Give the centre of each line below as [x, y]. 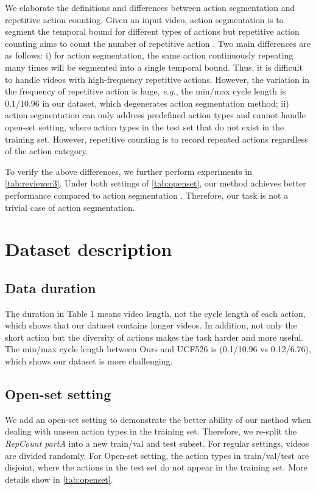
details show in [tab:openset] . [59, 479]
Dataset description [89, 249]
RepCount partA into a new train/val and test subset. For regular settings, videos [157, 443]
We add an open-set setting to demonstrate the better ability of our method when [158, 419]
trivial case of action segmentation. [70, 207]
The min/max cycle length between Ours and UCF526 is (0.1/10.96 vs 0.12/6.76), [158, 349]
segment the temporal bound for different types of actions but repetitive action [152, 31]
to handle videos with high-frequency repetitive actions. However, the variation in [157, 79]
